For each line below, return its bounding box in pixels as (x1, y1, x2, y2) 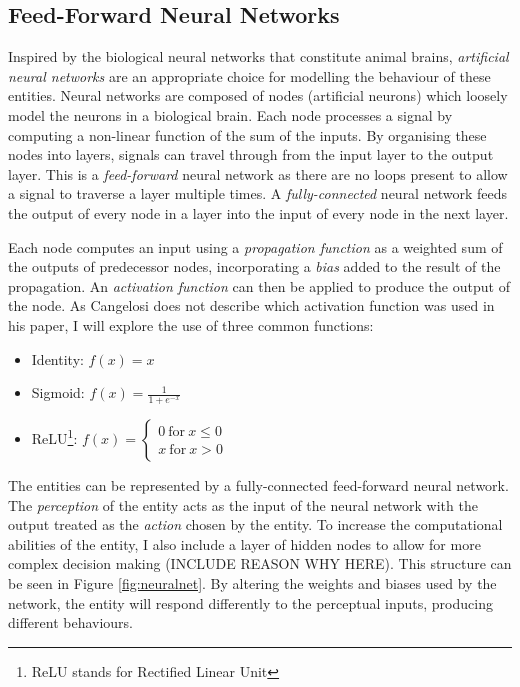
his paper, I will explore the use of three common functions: (8, 314, 374, 335)
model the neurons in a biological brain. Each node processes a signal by (8, 104, 453, 125)
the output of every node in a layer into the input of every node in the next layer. (8, 202, 509, 223)
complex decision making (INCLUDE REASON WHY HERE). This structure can (8, 553, 512, 574)
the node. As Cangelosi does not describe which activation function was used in (8, 295, 495, 316)
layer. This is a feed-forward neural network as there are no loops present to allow (8, 163, 508, 184)
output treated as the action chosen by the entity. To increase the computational (8, 514, 503, 535)
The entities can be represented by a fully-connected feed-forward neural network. (8, 474, 509, 495)
